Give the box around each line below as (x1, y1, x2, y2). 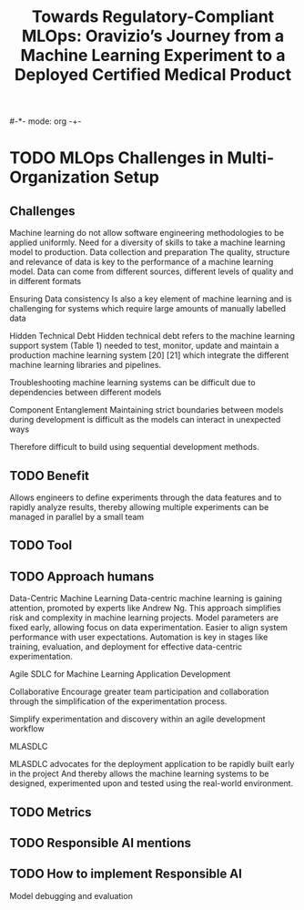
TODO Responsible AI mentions (9, 835, 192, 851)
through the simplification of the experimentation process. (9, 696, 228, 707)
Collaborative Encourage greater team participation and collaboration (9, 686, 269, 698)
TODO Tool (9, 537, 73, 553)
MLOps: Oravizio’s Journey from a (21, 26, 285, 46)
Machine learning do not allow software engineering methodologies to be (9, 228, 285, 239)
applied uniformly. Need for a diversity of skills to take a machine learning (9, 237, 286, 248)
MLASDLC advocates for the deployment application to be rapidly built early (9, 759, 295, 770)
